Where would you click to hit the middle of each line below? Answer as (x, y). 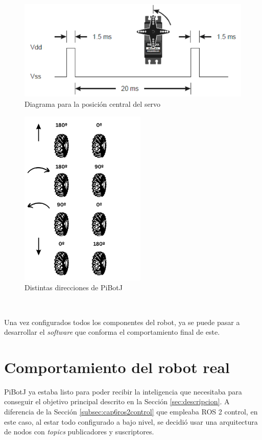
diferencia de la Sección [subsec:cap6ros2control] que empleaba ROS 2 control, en (131, 412)
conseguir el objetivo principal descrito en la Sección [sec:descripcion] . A (117, 401)
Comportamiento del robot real (117, 367)
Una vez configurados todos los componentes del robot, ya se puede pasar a (122, 322)
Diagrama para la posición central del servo (93, 104)
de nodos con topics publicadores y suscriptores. (79, 432)
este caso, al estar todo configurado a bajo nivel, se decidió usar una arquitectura (131, 421)
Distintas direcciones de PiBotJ (74, 287)
